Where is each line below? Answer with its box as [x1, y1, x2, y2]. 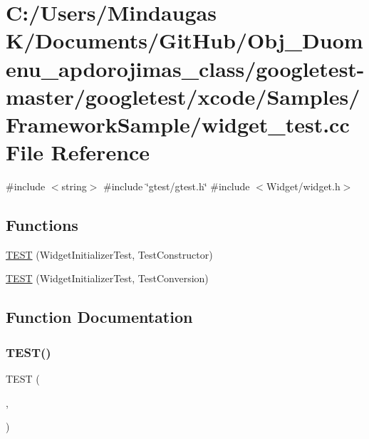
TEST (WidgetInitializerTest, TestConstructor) [6, 247, 213, 262]
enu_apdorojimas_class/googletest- [6, 53, 365, 83]
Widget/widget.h [266, 179, 341, 194]
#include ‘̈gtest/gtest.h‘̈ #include [103, 179, 250, 194]
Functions [6, 214, 78, 236]
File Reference [6, 138, 150, 167]
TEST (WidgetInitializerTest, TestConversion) [6, 271, 209, 286]
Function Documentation [6, 306, 193, 328]
